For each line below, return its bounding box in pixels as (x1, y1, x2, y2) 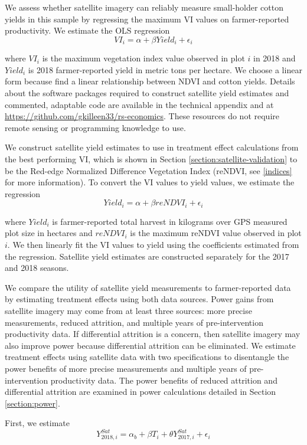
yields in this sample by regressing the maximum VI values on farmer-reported (5, 12, 289, 25)
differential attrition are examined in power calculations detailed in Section (5, 385, 276, 398)
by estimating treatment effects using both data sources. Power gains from (5, 293, 274, 305)
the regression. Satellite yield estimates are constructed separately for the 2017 (5, 250, 289, 262)
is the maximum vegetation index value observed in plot (42, 52, 245, 64)
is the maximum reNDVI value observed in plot (130, 227, 302, 239)
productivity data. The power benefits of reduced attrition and (50, 374, 277, 386)
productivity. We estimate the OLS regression (5, 24, 170, 37)
